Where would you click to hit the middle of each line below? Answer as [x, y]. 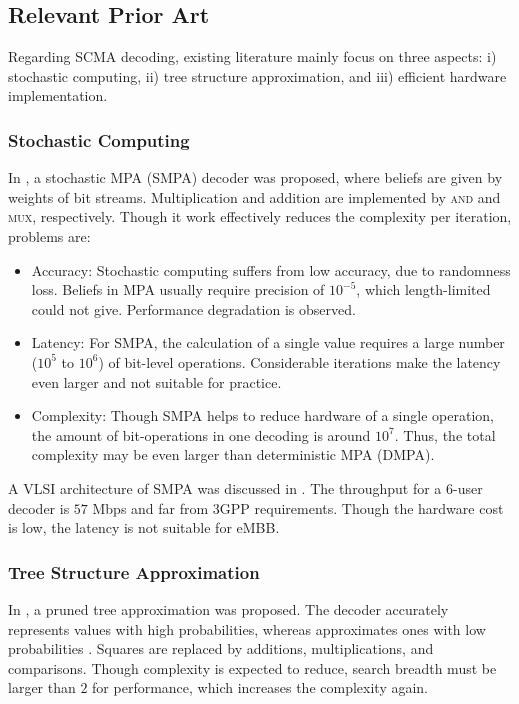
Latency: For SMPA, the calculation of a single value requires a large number [268, 342]
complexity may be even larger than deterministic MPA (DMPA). [233, 454]
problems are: [49, 235]
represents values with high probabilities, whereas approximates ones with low [247, 628]
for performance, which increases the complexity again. [260, 687]
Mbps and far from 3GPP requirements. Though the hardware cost [298, 507]
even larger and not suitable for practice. [156, 381]
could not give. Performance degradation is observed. [193, 308]
